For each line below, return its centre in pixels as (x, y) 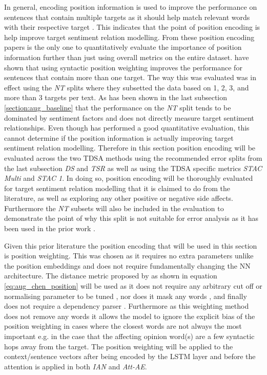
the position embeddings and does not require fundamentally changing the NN (127, 265)
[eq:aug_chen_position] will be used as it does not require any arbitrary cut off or (133, 286)
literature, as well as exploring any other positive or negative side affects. (119, 198)
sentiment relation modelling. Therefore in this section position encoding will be (130, 148)
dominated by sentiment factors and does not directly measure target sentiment (129, 117)
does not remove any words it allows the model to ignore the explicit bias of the (130, 316)
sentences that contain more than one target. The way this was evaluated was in (130, 77)
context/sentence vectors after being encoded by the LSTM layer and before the (130, 356)
